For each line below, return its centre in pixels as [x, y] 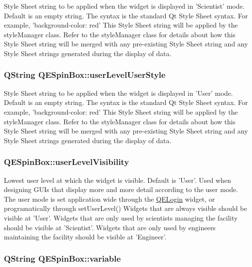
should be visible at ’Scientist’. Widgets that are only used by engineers [110, 227]
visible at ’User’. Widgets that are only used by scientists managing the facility [121, 217]
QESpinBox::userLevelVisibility [67, 162]
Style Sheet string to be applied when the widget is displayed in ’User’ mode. [118, 93]
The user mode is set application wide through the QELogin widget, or [110, 199]
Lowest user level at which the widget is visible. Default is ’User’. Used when [118, 180]
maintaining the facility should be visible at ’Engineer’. [85, 237]
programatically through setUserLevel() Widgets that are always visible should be [126, 208]
